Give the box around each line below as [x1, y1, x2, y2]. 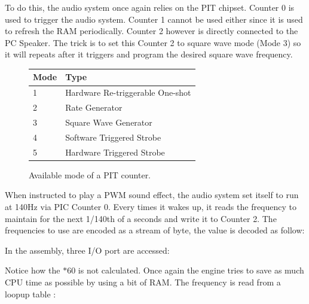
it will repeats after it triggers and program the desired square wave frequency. [5, 48, 293, 60]
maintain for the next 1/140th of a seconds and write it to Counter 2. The [5, 212, 277, 224]
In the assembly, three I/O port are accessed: [5, 244, 170, 256]
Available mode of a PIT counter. [29, 168, 151, 181]
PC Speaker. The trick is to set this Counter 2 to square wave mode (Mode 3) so [5, 36, 301, 48]
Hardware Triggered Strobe [65, 145, 165, 158]
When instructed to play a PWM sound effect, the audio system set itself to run [5, 189, 299, 201]
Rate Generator [65, 101, 123, 114]
